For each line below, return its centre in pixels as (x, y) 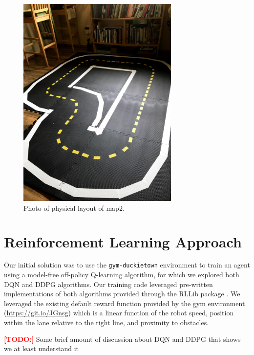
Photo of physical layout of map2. (74, 208)
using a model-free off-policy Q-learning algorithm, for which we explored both (122, 275)
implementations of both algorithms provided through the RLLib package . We (122, 294)
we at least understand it (42, 348)
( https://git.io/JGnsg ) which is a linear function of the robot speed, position (119, 313)
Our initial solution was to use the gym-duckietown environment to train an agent (127, 265)
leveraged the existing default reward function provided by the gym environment (125, 303)
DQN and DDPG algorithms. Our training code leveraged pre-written (108, 284)
